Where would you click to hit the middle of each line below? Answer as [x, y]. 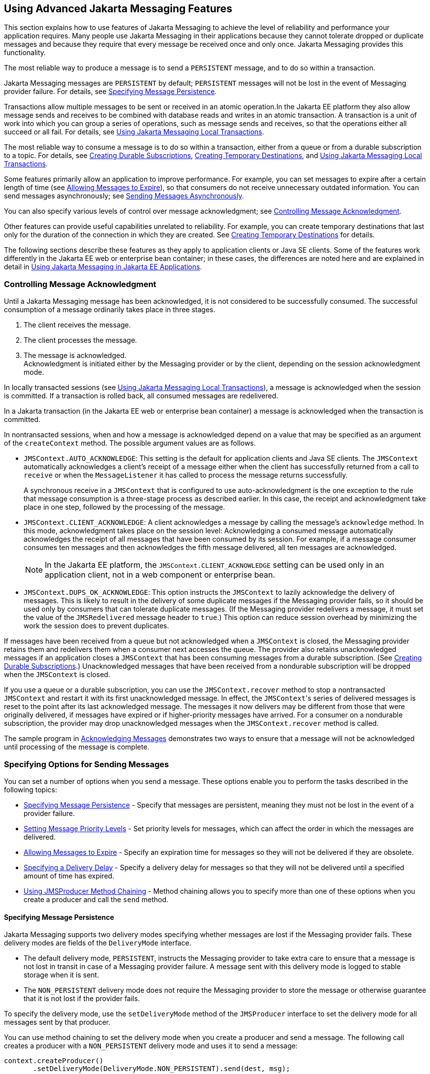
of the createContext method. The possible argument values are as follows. [130, 443]
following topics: [31, 789]
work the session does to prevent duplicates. [96, 626]
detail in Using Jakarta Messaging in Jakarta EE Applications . [103, 267]
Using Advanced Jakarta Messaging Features [118, 9]
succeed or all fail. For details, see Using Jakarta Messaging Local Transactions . [134, 132]
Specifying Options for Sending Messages [87, 764]
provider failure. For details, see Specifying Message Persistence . [110, 92]
